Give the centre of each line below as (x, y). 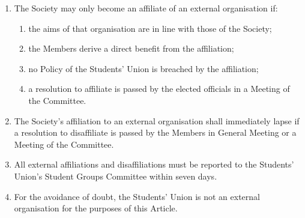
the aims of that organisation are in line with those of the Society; (150, 28)
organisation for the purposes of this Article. (96, 208)
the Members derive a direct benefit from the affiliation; (131, 48)
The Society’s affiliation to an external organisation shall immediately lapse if (157, 120)
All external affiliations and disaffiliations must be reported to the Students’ (154, 164)
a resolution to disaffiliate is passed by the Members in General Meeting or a (155, 132)
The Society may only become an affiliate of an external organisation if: (146, 8)
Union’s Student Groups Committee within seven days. (116, 176)
